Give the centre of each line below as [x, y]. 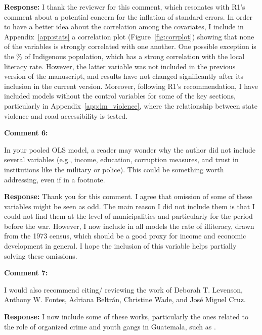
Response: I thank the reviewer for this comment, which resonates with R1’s [125, 7]
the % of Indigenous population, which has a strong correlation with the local [124, 56]
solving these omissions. [41, 255]
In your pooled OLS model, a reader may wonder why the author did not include [130, 149]
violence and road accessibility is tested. [66, 115]
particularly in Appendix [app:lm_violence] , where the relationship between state [131, 105]
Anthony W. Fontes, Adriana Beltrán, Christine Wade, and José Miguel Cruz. [125, 299]
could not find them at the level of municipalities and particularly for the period [128, 216]
